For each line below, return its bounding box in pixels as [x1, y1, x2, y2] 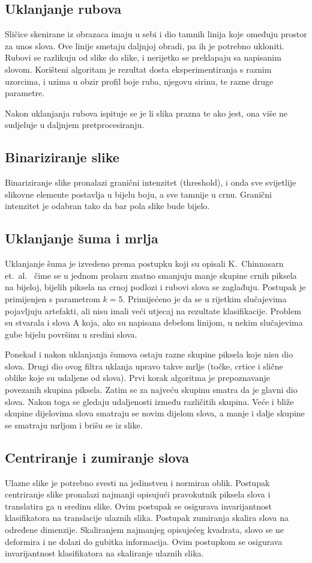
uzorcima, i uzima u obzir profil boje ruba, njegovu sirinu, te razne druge [5, 75, 274, 87]
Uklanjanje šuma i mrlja [5, 229, 158, 248]
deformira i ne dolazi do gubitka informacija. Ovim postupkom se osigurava [5, 535, 283, 547]
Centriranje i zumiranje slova [5, 448, 189, 466]
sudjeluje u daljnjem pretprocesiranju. [5, 118, 145, 131]
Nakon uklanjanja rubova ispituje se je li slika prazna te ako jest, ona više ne [5, 106, 288, 119]
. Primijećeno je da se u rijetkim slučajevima [122, 292, 287, 305]
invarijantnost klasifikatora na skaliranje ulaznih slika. [5, 547, 204, 559]
